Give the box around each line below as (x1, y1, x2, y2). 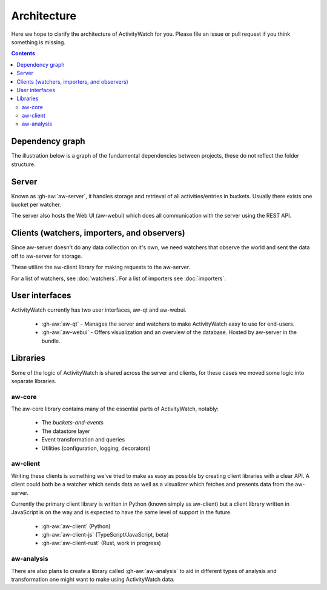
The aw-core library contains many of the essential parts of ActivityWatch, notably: (11, 405, 219, 412)
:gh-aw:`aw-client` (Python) (41, 522, 111, 530)
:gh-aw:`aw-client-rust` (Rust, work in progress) (41, 540, 162, 547)
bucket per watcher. (11, 201, 62, 209)
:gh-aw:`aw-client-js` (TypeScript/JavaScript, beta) (41, 531, 169, 538)
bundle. (41, 337, 61, 344)
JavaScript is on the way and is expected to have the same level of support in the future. (11, 509, 233, 516)
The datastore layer (41, 427, 90, 435)
